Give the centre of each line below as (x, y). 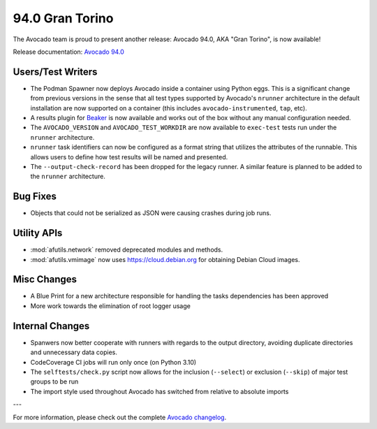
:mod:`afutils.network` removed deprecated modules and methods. (127, 250)
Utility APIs (38, 233)
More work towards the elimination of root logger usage (111, 306)
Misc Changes (45, 279)
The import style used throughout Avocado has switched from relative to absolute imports (160, 391)
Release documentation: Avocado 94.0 (69, 52)
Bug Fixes (35, 197)
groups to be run (54, 381)
